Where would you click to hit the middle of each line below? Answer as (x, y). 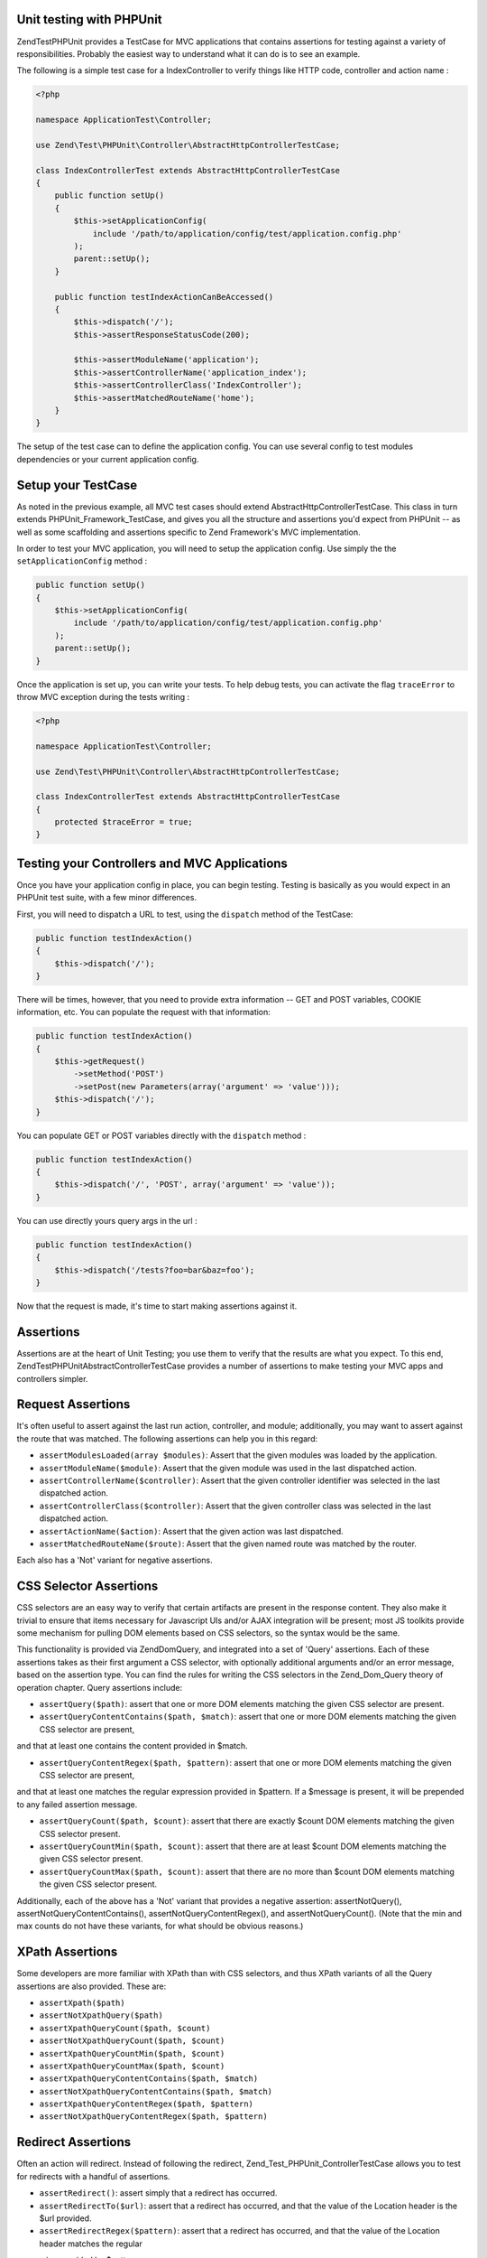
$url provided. (65, 2218)
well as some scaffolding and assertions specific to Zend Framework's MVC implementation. (188, 532)
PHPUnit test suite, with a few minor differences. (107, 898)
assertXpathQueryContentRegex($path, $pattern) (147, 2104)
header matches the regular (91, 2244)
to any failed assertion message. (77, 1804)
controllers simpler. (52, 1378)
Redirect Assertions (74, 2142)
